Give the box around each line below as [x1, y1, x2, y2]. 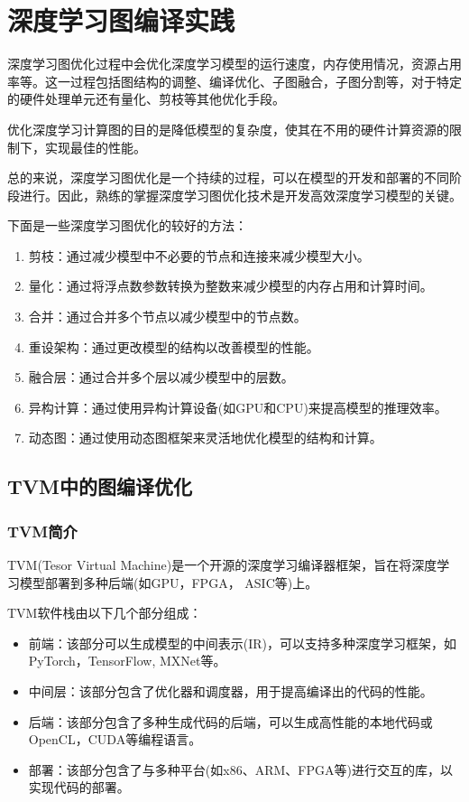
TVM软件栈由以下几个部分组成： [7, 603, 202, 622]
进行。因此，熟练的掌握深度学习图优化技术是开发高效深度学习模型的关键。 [19, 185, 462, 204]
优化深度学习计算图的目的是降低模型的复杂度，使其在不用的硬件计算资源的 [7, 119, 449, 138]
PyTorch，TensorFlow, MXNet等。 [28, 651, 226, 670]
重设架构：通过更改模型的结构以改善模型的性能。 [28, 337, 319, 356]
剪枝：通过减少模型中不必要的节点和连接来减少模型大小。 [28, 246, 370, 265]
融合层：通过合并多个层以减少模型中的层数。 [28, 368, 294, 387]
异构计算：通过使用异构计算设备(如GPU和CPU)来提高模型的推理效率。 [28, 397, 447, 416]
